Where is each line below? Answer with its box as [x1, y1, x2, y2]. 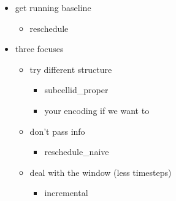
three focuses [15, 42, 64, 55]
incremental [44, 186, 88, 199]
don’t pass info [29, 124, 85, 137]
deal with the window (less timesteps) [29, 165, 172, 178]
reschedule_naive [44, 145, 109, 158]
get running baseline [15, 1, 91, 13]
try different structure [29, 63, 112, 75]
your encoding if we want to [44, 104, 150, 116]
